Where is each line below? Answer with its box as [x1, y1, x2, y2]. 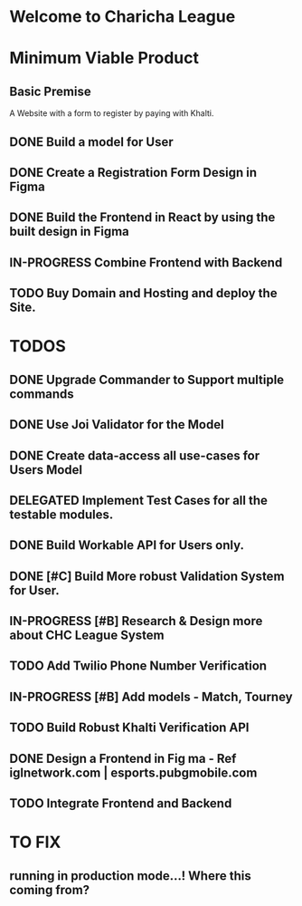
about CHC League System [9, 628, 165, 643]
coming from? [9, 882, 90, 898]
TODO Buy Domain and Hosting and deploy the [9, 285, 278, 301]
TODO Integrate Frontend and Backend [9, 795, 232, 812]
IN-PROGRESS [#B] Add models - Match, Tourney [9, 689, 293, 704]
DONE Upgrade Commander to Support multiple [9, 371, 285, 387]
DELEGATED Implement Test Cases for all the [9, 492, 269, 508]
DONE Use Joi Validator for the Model [9, 417, 224, 432]
